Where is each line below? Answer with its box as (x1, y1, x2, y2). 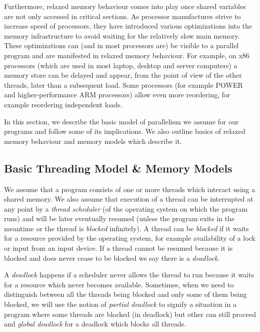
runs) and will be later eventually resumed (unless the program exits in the (4, 213, 235, 224)
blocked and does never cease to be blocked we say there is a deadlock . (4, 252, 220, 263)
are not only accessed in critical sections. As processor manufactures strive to (4, 11, 241, 21)
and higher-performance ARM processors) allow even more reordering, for (4, 89, 230, 100)
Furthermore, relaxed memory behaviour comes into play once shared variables (4, 1, 246, 11)
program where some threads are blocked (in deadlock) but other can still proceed (4, 308, 256, 319)
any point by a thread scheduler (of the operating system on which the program (4, 203, 248, 214)
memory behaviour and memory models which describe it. (4, 135, 182, 146)
